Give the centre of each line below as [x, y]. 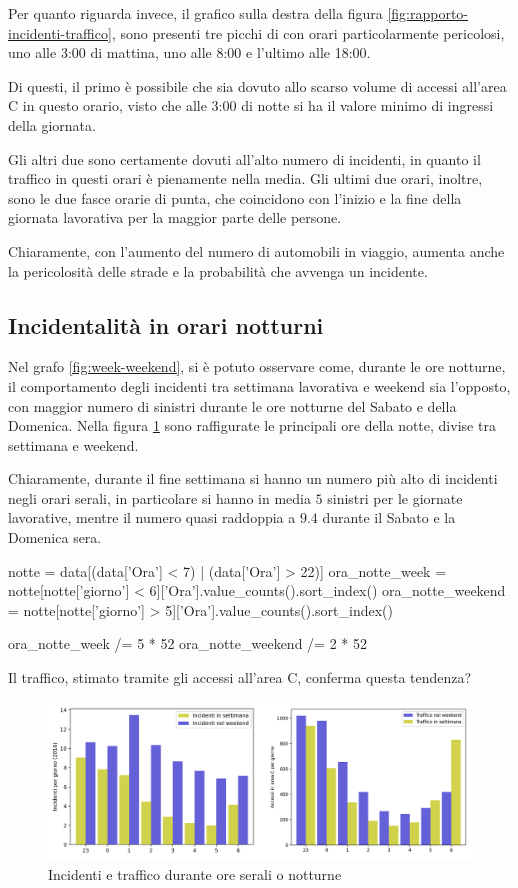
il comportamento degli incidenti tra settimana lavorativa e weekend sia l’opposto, [259, 385]
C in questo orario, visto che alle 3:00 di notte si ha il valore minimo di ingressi [251, 105]
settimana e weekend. [73, 444]
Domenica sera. [55, 537]
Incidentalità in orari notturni [166, 324]
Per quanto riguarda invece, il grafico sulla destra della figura [195, 13]
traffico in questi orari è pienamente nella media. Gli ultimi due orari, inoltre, [245, 178]
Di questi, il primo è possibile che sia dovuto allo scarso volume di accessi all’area [257, 85]
